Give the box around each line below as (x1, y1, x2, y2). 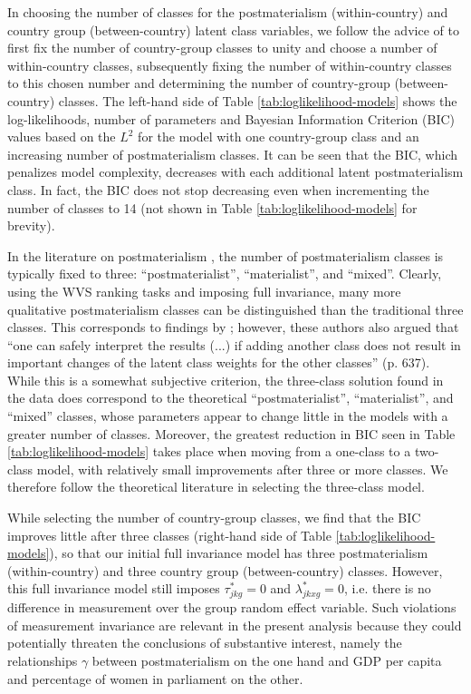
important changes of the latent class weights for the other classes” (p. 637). (7, 353, 430, 372)
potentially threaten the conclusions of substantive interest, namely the (7, 633, 402, 652)
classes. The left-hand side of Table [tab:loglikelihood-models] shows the (58, 91, 457, 110)
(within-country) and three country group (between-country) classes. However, (7, 561, 443, 580)
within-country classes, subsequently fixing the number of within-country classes (7, 55, 452, 74)
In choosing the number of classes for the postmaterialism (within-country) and (7, 3, 448, 21)
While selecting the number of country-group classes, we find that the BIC (7, 508, 421, 527)
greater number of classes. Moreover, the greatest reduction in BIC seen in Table (7, 424, 456, 443)
